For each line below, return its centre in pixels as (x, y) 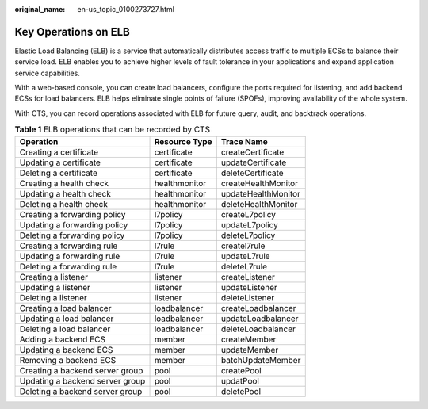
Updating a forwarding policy (74, 224)
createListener (248, 277)
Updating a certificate (60, 162)
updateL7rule (245, 256)
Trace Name (245, 141)
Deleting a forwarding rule (68, 266)
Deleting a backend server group (81, 391)
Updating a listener (55, 287)
